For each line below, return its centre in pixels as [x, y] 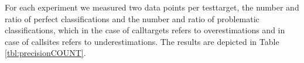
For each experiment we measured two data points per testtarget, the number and [152, 7]
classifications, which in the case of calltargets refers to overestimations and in [145, 30]
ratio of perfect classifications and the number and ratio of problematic [132, 18]
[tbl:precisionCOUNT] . [45, 53]
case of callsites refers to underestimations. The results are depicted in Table [142, 41]
